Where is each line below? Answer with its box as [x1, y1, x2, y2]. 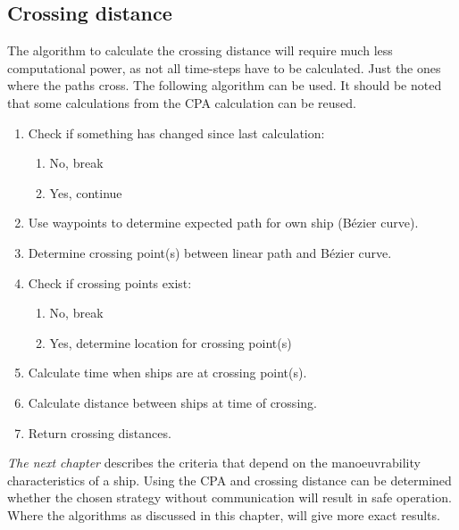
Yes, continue [49, 183, 122, 202]
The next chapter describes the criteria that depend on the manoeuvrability [7, 453, 421, 472]
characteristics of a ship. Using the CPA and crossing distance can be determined [7, 470, 452, 489]
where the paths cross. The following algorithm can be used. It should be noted [7, 76, 442, 95]
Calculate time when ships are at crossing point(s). [28, 363, 307, 382]
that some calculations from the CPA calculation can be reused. [7, 93, 356, 112]
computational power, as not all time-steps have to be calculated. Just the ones [7, 58, 441, 77]
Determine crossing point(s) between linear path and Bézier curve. [28, 243, 392, 261]
